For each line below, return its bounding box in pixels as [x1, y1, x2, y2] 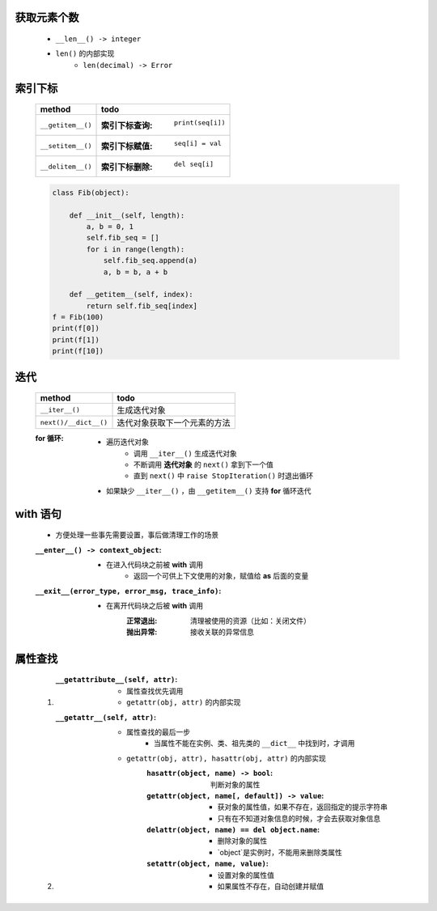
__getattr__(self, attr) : [55, 712, 157, 722]
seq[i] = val [173, 139, 222, 148]
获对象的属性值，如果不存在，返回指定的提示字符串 [217, 802, 388, 812]
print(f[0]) [52, 324, 100, 333]
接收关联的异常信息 [190, 627, 254, 637]
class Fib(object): [52, 188, 129, 197]
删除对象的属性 [217, 836, 267, 845]
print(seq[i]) [173, 118, 226, 127]
